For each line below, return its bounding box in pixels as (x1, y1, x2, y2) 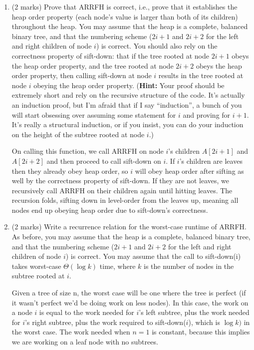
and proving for (183, 109, 231, 120)
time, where (99, 260, 136, 271)
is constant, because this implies (152, 326, 250, 337)
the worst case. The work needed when (11, 326, 130, 337)
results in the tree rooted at (158, 70, 244, 81)
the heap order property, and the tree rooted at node (11, 60, 174, 71)
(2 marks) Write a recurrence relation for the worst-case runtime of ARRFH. (11, 221, 247, 232)
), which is (188, 316, 220, 327)
